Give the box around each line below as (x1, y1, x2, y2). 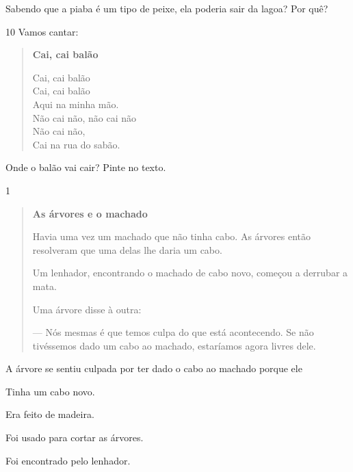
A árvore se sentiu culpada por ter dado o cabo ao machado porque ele (5, 361, 302, 376)
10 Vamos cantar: (5, 24, 79, 38)
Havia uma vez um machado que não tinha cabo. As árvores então (32, 229, 311, 244)
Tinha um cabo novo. (5, 384, 95, 398)
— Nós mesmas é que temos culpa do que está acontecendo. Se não (32, 325, 314, 339)
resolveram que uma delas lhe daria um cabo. (32, 242, 222, 257)
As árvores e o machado (32, 206, 148, 220)
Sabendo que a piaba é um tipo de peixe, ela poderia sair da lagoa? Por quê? (5, 1, 328, 15)
